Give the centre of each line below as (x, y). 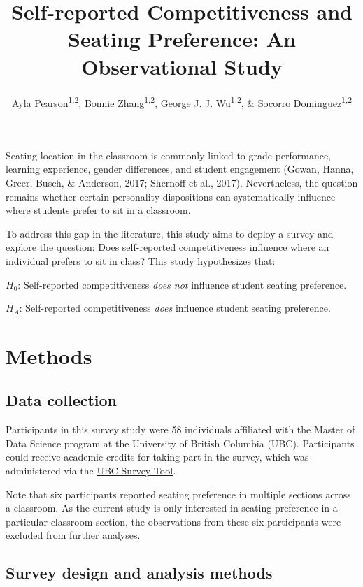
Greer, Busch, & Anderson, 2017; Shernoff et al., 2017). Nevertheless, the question (182, 182)
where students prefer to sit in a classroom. (98, 210)
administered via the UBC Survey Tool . (91, 471)
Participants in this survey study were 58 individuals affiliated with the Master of (180, 429)
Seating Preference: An (182, 39)
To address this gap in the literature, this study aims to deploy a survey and (170, 233)
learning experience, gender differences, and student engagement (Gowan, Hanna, (180, 169)
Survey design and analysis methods (139, 573)
